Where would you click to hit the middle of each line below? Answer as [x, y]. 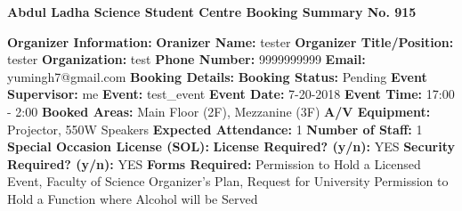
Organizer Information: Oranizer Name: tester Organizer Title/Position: [231, 41]
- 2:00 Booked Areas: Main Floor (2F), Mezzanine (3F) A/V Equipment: [219, 111]
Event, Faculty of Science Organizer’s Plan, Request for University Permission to [228, 181]
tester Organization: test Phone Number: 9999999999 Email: [186, 59]
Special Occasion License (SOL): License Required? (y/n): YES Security [231, 146]
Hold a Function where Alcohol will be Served [133, 198]
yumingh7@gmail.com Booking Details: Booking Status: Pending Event [217, 76]
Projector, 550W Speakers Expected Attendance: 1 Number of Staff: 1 [215, 129]
